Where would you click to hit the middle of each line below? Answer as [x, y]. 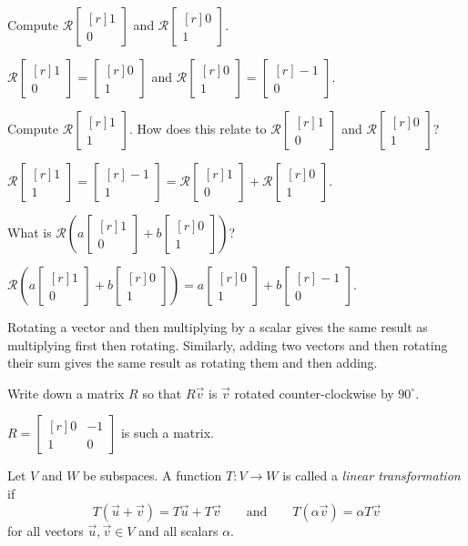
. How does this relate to [198, 128]
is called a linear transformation [371, 475]
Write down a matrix [66, 393]
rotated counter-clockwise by [314, 393]
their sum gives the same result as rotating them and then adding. [193, 363]
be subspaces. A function [153, 475]
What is [30, 232]
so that [162, 393]
